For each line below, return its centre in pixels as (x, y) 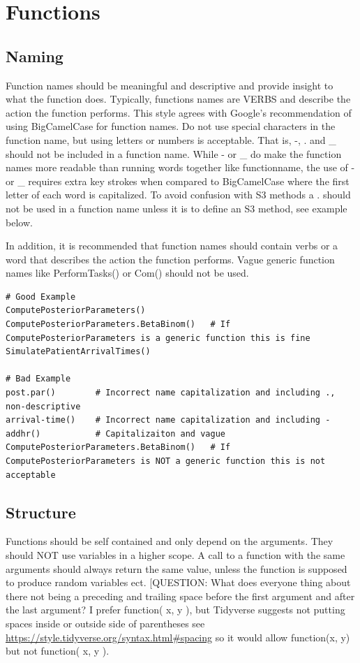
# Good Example (41, 297)
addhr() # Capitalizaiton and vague (115, 433)
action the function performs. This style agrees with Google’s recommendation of (179, 112)
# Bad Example (38, 379)
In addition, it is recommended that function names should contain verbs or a (172, 246)
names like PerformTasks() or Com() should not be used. (127, 273)
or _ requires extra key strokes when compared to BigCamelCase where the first (178, 181)
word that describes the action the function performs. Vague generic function (170, 259)
